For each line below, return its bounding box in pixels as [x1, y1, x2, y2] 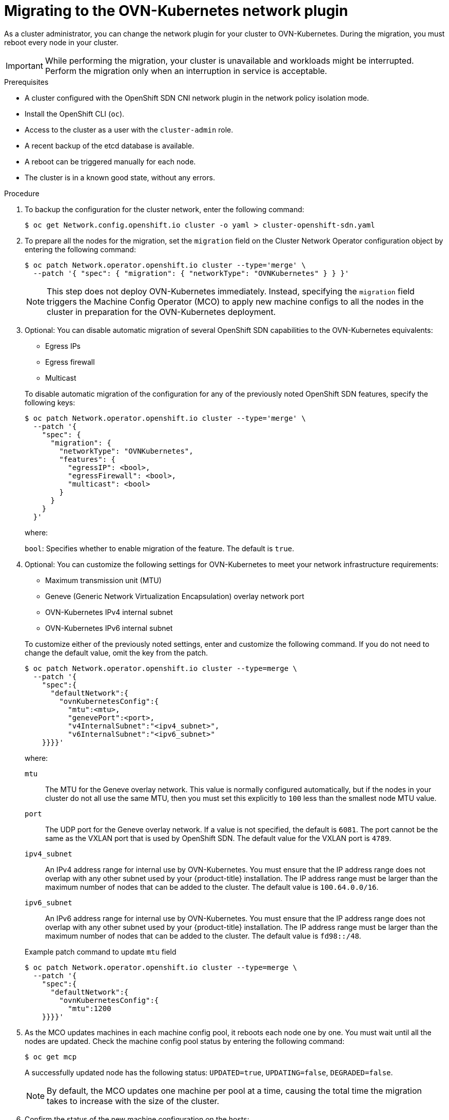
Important [6, 60, 43, 71]
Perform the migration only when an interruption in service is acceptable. [45, 65, 327, 76]
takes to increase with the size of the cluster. [47, 1095, 220, 1106]
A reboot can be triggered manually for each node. [25, 157, 196, 166]
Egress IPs [45, 341, 81, 350]
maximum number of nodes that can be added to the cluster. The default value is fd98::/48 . [45, 931, 361, 940]
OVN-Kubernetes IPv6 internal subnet [45, 623, 173, 632]
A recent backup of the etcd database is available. [25, 141, 194, 150]
